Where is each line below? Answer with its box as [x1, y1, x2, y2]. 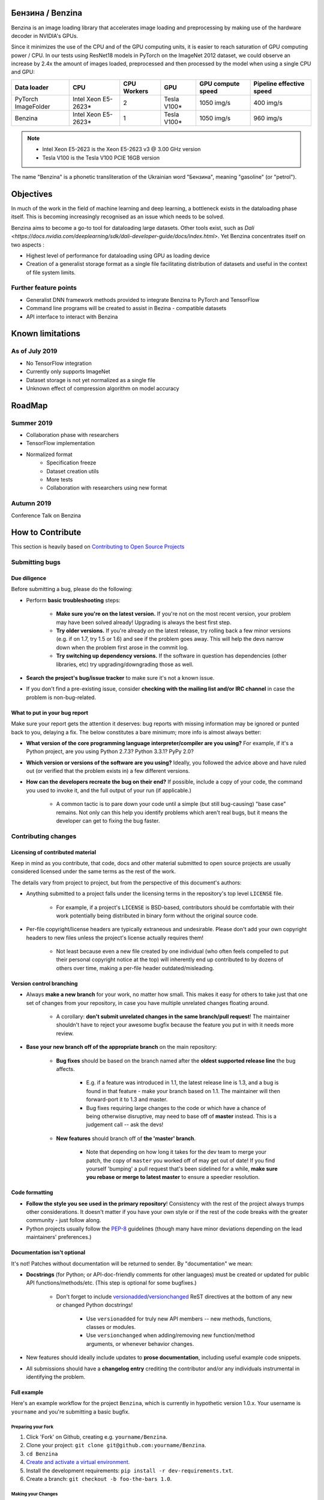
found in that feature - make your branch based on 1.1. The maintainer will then [86, 1087, 280, 1094]
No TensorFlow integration [26, 359, 92, 367]
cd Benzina [26, 1450, 58, 1457]
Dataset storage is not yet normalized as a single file [26, 376, 156, 383]
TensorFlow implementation [26, 440, 95, 447]
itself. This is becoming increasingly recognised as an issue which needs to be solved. [11, 213, 224, 220]
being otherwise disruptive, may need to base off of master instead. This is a [86, 1112, 277, 1120]
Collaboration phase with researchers [26, 431, 119, 439]
